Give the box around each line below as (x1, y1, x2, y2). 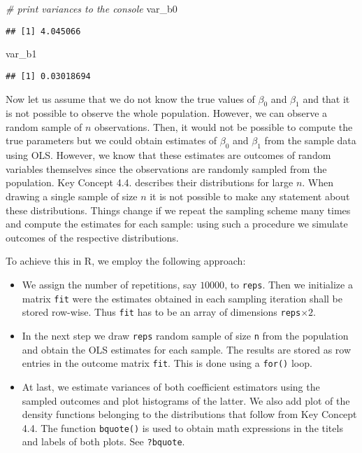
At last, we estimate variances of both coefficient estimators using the (22, 379, 320, 393)
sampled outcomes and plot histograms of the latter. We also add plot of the (22, 393, 350, 407)
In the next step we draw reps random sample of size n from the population (22, 328, 349, 342)
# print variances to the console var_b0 (6, 1, 178, 15)
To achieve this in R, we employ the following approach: (6, 253, 246, 268)
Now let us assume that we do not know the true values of (6, 91, 255, 106)
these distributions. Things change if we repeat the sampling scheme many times (6, 202, 351, 217)
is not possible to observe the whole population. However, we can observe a (6, 106, 328, 120)
